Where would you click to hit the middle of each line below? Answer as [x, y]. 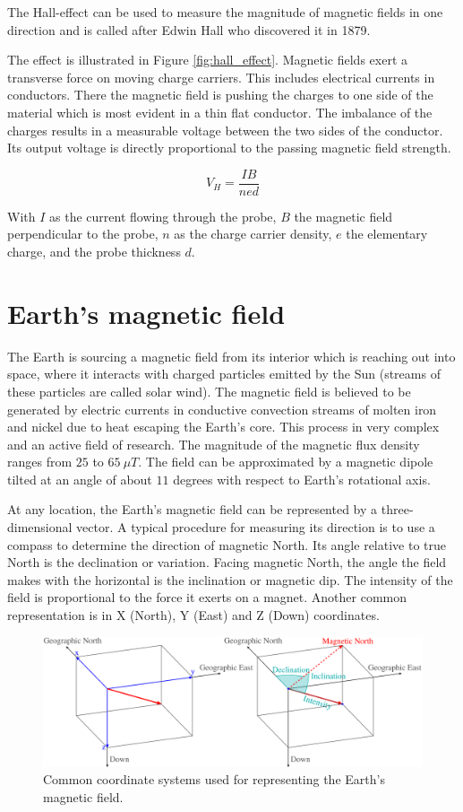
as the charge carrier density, [253, 234]
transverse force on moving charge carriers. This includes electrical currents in [221, 77]
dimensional [40, 527]
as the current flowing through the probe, [163, 216]
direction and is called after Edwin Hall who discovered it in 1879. [189, 29]
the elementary [387, 234]
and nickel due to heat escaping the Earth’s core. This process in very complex [223, 427]
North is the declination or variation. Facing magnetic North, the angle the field [227, 562]
